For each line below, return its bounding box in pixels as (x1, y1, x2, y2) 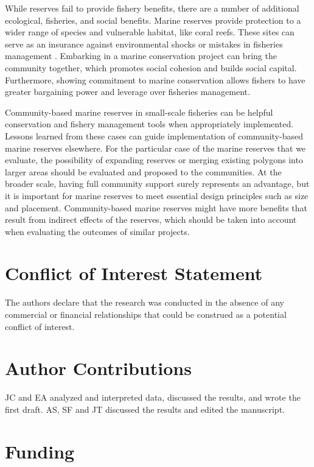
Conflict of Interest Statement (5, 261, 263, 286)
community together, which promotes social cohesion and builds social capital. (5, 61, 297, 74)
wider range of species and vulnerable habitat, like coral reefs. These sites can (5, 26, 295, 38)
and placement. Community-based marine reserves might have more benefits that (5, 201, 308, 214)
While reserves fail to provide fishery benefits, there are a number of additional (5, 2, 299, 14)
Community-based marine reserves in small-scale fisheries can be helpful (5, 105, 273, 118)
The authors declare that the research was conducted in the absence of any (5, 296, 284, 309)
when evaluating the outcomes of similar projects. (5, 225, 190, 237)
